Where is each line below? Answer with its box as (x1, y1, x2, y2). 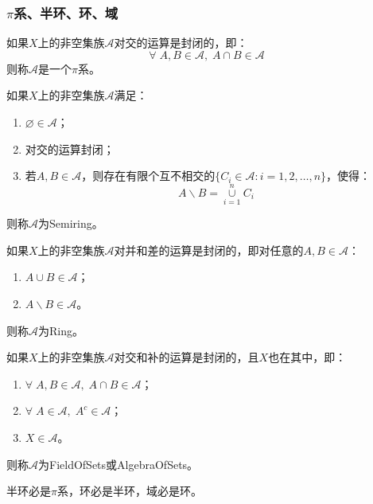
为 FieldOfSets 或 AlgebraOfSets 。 (38, 455, 199, 472)
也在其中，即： (268, 349, 347, 365)
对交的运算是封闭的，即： (114, 34, 248, 51)
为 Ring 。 (38, 322, 84, 338)
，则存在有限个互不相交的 (81, 167, 216, 184)
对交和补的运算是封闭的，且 (114, 349, 259, 365)
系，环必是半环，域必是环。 (56, 483, 202, 499)
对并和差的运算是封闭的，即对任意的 (114, 241, 304, 258)
